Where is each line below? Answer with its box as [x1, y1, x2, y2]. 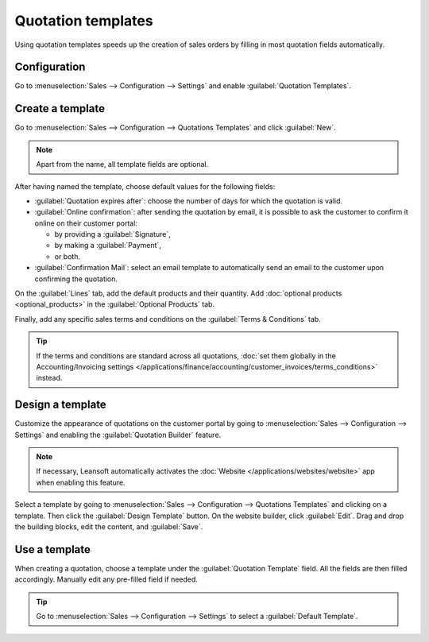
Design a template [14, 398, 106, 412]
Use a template [14, 543, 91, 556]
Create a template [14, 102, 105, 115]
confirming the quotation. [34, 274, 118, 284]
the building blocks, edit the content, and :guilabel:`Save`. [14, 522, 203, 532]
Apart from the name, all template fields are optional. [36, 160, 209, 169]
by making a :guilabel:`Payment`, [54, 241, 162, 250]
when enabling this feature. [36, 478, 126, 487]
